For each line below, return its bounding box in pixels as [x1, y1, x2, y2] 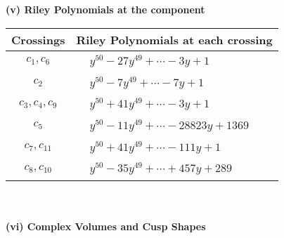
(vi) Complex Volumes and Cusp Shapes [6, 218, 206, 233]
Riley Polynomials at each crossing [76, 31, 273, 48]
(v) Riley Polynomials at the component [6, 2, 205, 16]
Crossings [11, 31, 65, 48]
